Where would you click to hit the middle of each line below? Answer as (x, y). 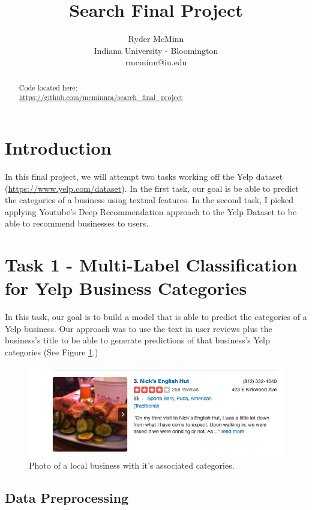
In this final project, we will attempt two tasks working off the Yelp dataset (144, 176)
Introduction (58, 148)
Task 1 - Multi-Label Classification (151, 265)
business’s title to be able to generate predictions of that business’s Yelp (137, 340)
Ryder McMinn (156, 39)
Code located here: (48, 87)
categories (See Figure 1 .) (52, 352)
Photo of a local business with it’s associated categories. (132, 465)
